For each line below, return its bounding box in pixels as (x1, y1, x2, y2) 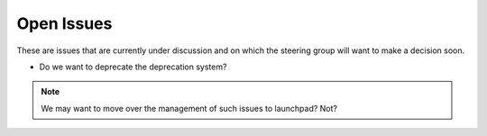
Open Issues (16, 14, 113, 33)
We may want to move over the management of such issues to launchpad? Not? (41, 103, 338, 113)
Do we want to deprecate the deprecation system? (39, 61, 227, 72)
